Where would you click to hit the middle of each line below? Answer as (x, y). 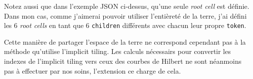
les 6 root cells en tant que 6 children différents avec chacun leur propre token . (125, 25)
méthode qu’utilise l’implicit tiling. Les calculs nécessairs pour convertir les (117, 51)
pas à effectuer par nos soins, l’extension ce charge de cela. (92, 70)
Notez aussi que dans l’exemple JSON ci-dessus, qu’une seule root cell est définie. (127, 6)
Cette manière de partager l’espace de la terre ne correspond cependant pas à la (125, 41)
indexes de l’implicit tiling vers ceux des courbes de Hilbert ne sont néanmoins (123, 61)
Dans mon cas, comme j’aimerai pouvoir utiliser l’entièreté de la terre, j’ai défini (126, 15)
